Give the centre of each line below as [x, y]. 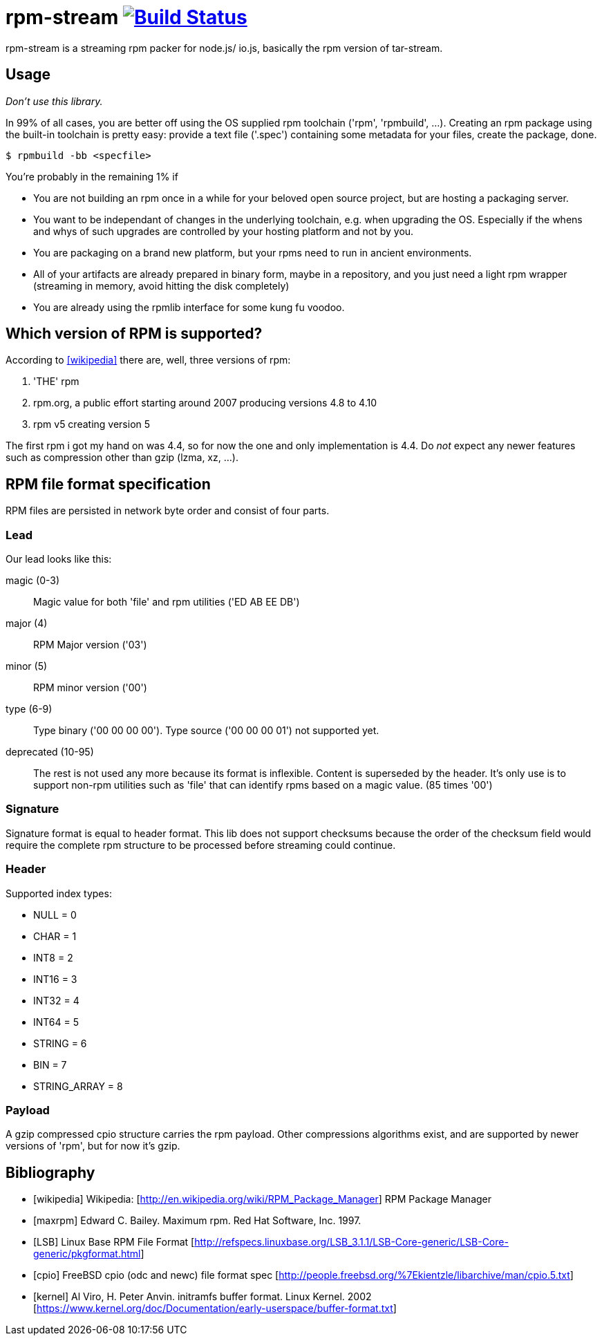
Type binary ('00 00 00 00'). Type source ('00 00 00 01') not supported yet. [206, 731]
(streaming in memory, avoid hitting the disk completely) [161, 285]
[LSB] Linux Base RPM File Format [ [114, 1242]
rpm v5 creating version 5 [92, 424]
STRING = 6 [60, 1043]
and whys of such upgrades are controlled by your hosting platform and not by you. [224, 231]
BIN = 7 [50, 1065]
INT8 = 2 [53, 957]
